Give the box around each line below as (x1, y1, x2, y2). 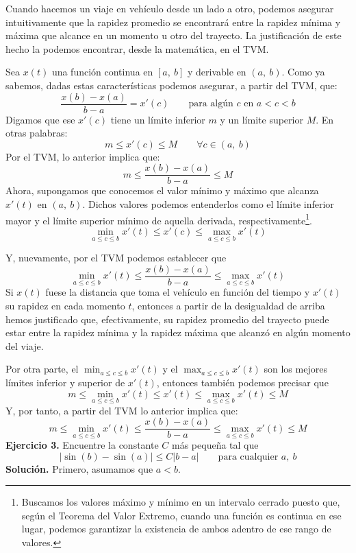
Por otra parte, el (5, 362, 79, 376)
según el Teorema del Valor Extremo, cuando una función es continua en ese (21, 508, 342, 522)
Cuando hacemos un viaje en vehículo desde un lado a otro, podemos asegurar (5, 1, 334, 15)
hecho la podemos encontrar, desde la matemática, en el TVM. (5, 41, 269, 56)
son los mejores (264, 362, 327, 376)
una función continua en (51, 64, 153, 79)
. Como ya (281, 64, 325, 79)
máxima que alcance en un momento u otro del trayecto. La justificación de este (5, 28, 342, 43)
